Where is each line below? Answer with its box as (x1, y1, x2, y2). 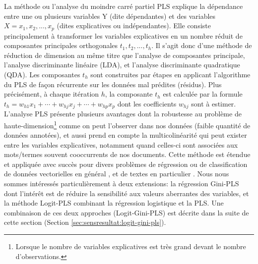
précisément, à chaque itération (4, 89, 99, 99)
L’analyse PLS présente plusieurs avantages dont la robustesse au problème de (4, 108, 242, 119)
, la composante (105, 89, 153, 99)
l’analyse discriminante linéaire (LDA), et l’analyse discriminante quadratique (4, 59, 240, 70)
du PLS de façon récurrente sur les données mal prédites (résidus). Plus (4, 79, 222, 89)
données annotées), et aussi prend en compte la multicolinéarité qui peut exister (4, 130, 247, 140)
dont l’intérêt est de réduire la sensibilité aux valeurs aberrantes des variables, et (4, 188, 249, 198)
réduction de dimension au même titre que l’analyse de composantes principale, (4, 50, 245, 60)
